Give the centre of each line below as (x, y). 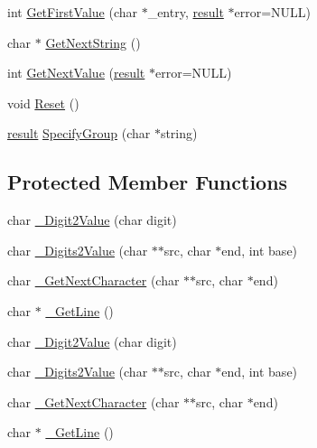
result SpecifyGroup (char (79, 133)
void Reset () (43, 103)
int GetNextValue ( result (76, 73)
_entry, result (186, 12)
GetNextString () (93, 42)
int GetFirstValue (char (72, 12)
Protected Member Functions (148, 182)
